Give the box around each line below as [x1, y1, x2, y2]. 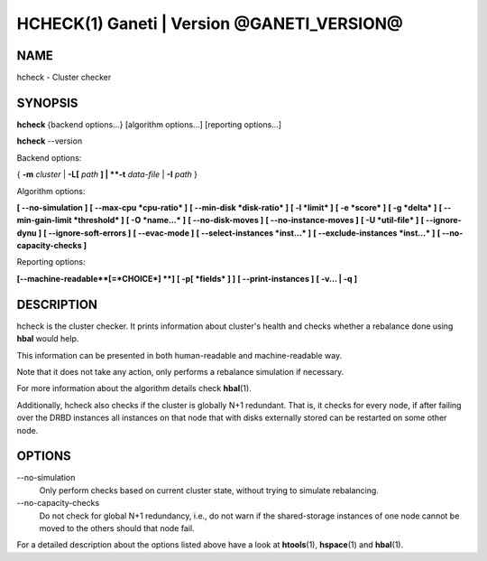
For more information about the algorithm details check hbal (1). [16, 383, 252, 394]
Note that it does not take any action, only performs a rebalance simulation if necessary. [16, 366, 345, 377]
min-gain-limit [16, 215, 72, 226]
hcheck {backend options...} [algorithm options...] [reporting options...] [16, 118, 282, 130]
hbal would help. [16, 333, 79, 344]
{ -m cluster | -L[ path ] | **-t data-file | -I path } [16, 169, 198, 180]
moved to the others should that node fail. [39, 522, 195, 533]
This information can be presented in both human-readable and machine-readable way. [16, 350, 343, 360]
